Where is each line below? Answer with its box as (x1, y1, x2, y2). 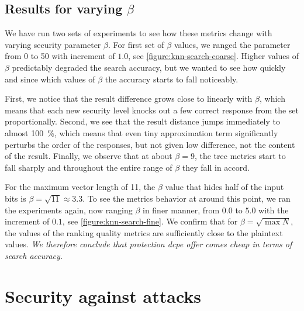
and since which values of (5, 72, 95, 85)
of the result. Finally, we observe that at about (5, 150, 172, 162)
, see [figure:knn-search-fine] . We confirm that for (62, 215, 238, 227)
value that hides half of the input (165, 181, 284, 193)
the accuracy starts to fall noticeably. (105, 72, 239, 85)
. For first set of (108, 38, 164, 50)
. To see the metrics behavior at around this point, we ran (82, 192, 291, 204)
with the (258, 203, 289, 216)
